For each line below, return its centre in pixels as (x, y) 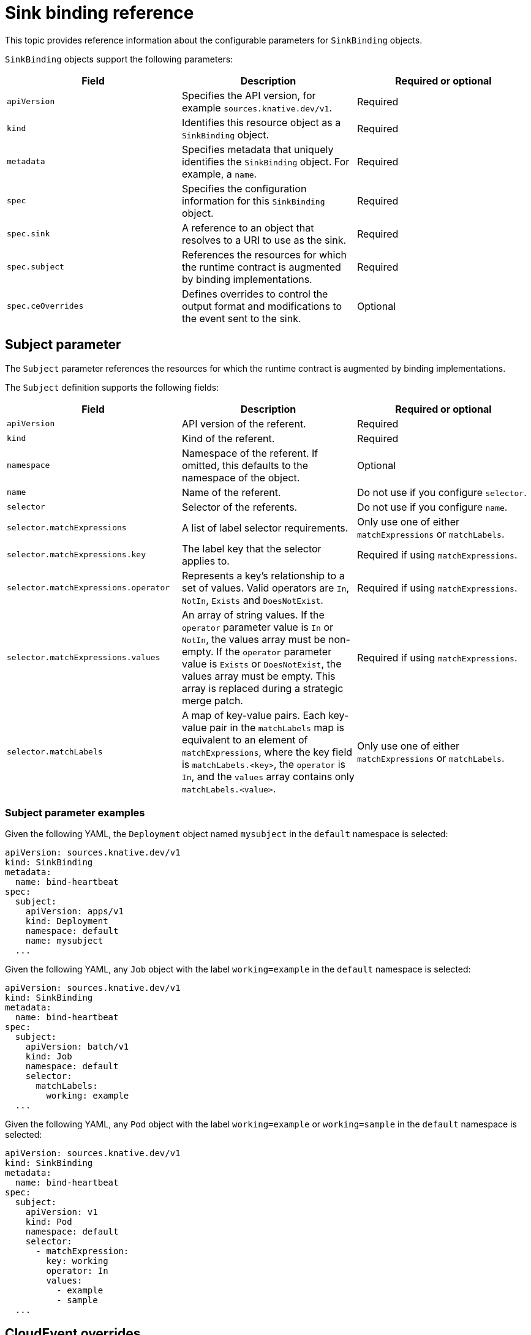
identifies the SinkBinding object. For (265, 161)
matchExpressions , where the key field (267, 752)
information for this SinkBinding (253, 201)
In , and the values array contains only (268, 776)
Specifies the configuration (244, 188)
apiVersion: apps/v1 (74, 912)
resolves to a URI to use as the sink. (264, 240)
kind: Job (49, 1057)
